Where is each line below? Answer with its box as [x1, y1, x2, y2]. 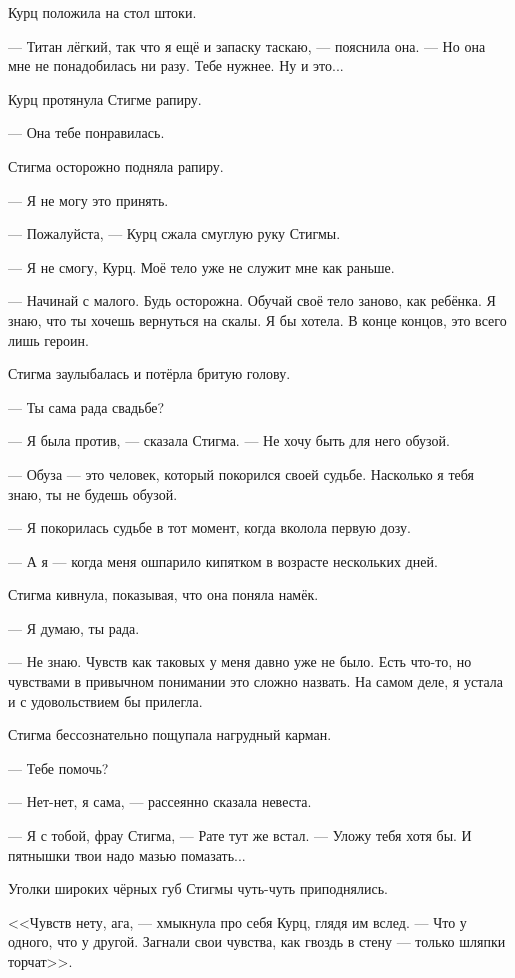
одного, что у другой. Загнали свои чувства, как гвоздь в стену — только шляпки [8, 931, 506, 952]
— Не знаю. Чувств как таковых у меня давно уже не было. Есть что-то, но [8, 651, 472, 672]
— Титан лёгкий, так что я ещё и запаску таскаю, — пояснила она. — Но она [8, 35, 486, 56]
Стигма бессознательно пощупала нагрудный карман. [8, 724, 332, 745]
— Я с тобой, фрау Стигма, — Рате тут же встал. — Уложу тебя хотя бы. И [8, 825, 472, 846]
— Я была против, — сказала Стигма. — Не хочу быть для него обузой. [8, 430, 450, 451]
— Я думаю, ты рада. [8, 617, 140, 638]
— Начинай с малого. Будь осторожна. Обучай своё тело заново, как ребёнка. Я [8, 290, 496, 311]
